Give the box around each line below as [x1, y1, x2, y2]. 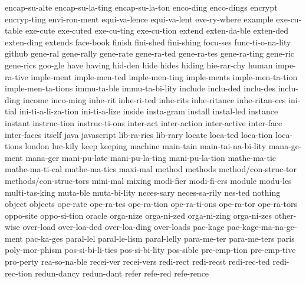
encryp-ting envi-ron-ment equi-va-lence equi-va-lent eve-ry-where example [5, 12, 274, 25]
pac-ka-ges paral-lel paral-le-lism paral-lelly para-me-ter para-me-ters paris [25, 232, 295, 244]
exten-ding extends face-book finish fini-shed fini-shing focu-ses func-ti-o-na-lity [5, 35, 291, 48]
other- [274, 209, 297, 221]
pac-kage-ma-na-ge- [227, 221, 297, 233]
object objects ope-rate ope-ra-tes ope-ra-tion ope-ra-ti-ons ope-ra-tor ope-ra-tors [5, 198, 298, 210]
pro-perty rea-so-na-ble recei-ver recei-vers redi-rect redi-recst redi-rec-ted [5, 255, 270, 268]
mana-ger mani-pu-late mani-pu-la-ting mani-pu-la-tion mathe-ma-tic [25, 151, 277, 163]
